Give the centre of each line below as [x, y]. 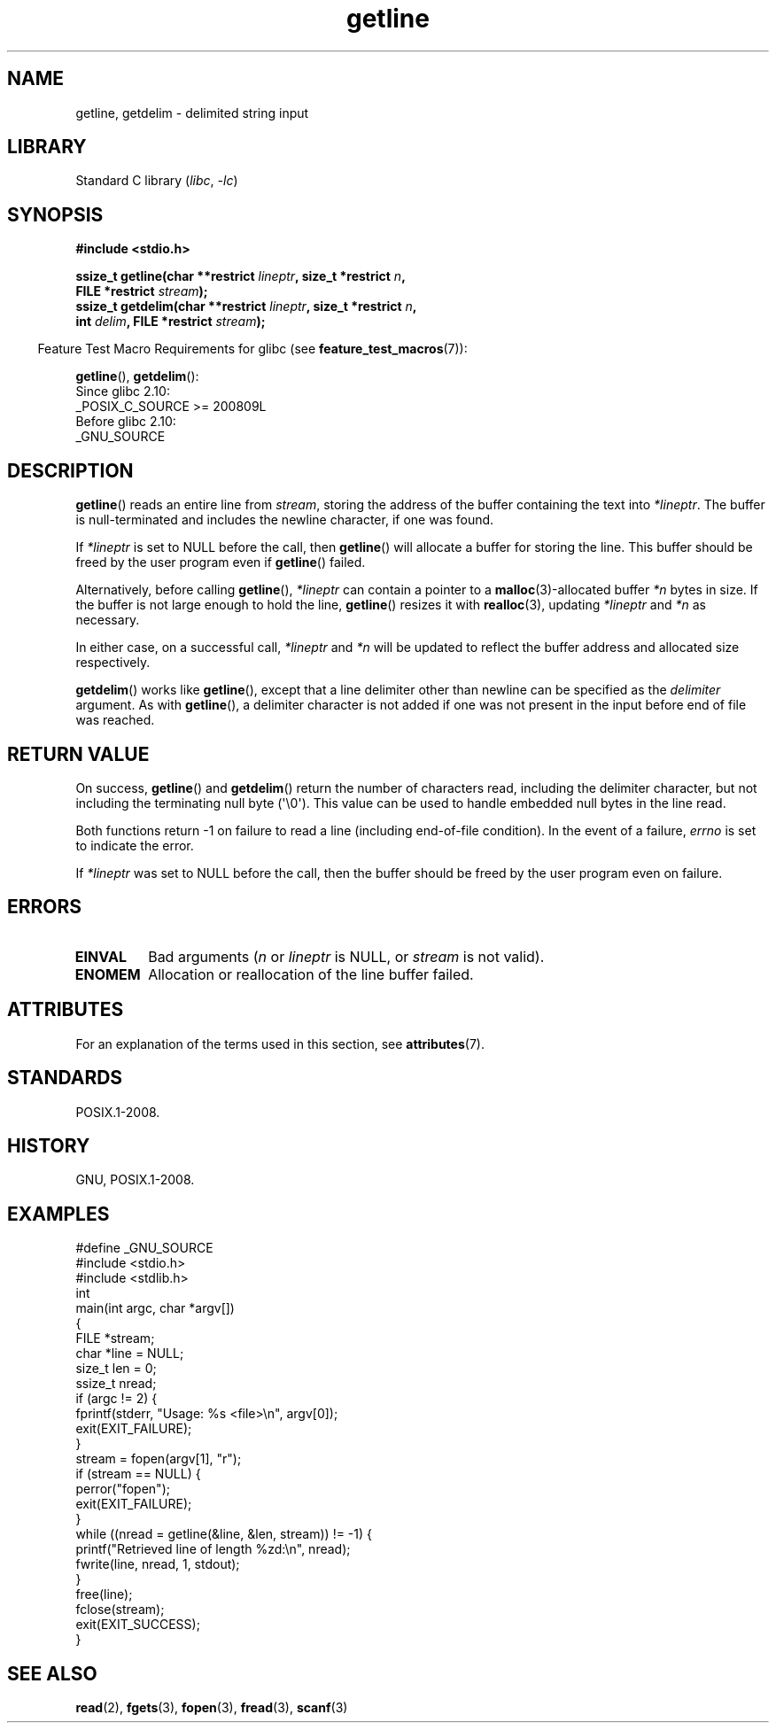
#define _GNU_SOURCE [144, 1248]
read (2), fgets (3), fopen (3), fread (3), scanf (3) [212, 1708]
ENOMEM [108, 974]
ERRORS [45, 907]
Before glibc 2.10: [126, 422]
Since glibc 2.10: [123, 392]
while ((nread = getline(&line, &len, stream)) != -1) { [224, 1534]
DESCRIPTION [70, 470]
